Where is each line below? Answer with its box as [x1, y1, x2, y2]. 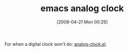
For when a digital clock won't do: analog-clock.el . [4, 41, 107, 47]
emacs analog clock [40, 3, 124, 14]
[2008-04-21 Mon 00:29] [57, 19, 108, 25]
